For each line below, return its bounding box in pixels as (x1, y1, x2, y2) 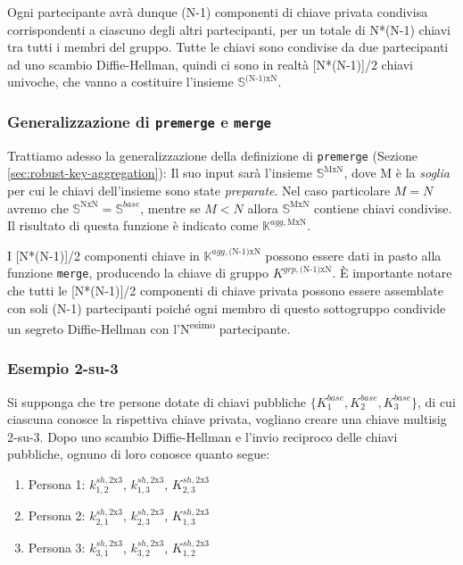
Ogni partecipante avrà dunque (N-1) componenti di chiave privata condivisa (7, 3, 428, 21)
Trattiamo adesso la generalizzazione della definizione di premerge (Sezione (7, 145, 418, 164)
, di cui (417, 392, 456, 411)
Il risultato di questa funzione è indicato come (7, 216, 259, 235)
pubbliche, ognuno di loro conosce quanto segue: (7, 445, 270, 463)
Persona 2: (28, 506, 86, 525)
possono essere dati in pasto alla (265, 245, 442, 264)
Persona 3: (28, 537, 86, 556)
